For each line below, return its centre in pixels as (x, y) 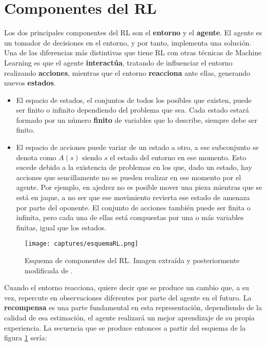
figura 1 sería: (26, 338)
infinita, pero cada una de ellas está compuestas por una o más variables (130, 217)
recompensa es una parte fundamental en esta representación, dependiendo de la (133, 307)
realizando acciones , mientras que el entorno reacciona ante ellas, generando (127, 72)
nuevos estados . (30, 83)
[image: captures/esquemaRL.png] (81, 244)
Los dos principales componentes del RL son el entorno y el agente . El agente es (133, 33)
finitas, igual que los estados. (61, 227)
